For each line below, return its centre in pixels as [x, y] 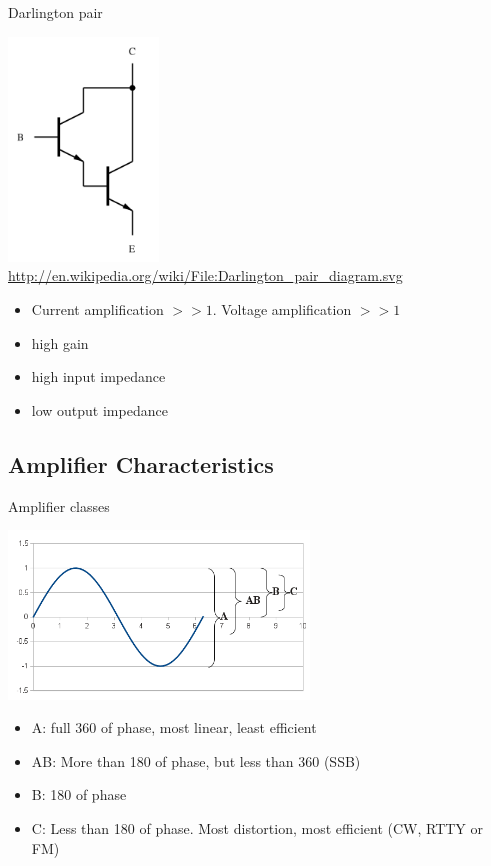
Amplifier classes [59, 505]
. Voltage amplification [282, 309]
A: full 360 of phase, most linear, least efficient [174, 727]
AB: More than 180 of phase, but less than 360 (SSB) [196, 760]
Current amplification [97, 309]
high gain [60, 342]
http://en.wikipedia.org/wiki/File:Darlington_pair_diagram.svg [205, 275]
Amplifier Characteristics [141, 463]
